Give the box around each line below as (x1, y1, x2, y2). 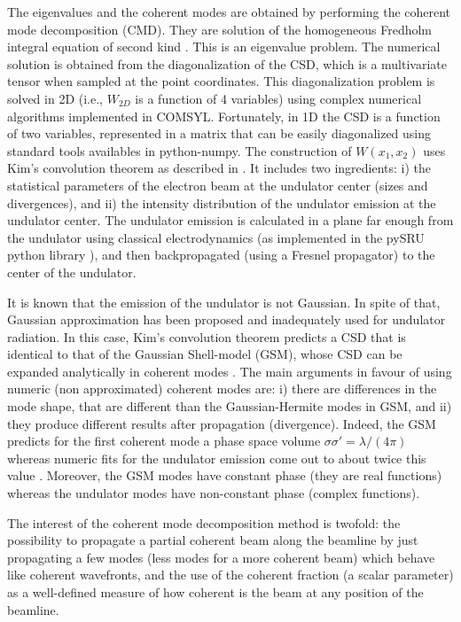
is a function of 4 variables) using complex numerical (135, 89, 422, 107)
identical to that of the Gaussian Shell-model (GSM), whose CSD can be (7, 345, 402, 363)
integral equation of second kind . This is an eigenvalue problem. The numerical (7, 37, 441, 56)
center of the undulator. (7, 262, 137, 281)
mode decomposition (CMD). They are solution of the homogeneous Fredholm (7, 19, 433, 38)
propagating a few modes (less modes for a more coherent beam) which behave (7, 548, 435, 566)
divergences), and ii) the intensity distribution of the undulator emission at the (7, 193, 436, 212)
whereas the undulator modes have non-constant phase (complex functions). (7, 484, 420, 502)
